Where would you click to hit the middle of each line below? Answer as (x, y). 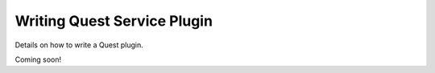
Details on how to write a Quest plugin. (79, 45)
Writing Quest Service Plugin (114, 21)
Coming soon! (38, 59)
